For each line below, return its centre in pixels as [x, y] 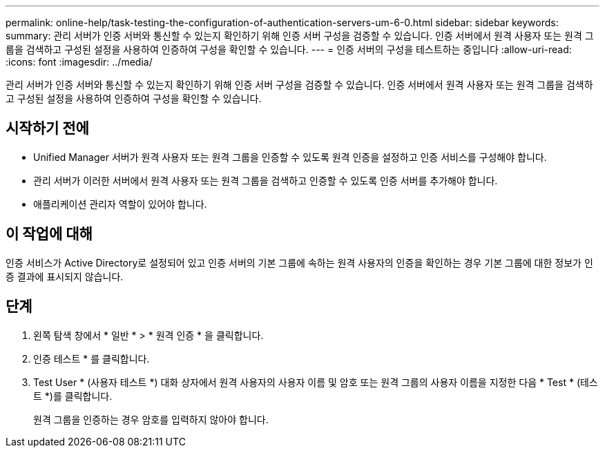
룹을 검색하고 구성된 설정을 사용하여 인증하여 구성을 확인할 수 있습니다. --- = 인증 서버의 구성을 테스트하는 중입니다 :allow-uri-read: [289, 49]
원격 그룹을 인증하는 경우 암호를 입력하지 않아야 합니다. [151, 419]
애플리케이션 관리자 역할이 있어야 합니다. [120, 204]
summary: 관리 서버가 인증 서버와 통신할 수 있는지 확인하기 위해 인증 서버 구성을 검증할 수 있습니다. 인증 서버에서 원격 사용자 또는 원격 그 [300, 36]
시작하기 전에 [47, 128]
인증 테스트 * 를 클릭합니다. [92, 358]
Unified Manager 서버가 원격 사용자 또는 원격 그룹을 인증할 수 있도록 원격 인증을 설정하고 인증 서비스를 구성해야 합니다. [290, 157]
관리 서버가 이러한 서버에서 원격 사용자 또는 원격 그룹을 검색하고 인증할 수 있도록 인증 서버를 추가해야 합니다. [266, 180]
